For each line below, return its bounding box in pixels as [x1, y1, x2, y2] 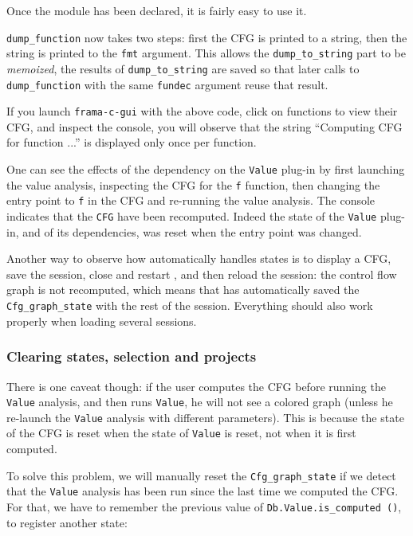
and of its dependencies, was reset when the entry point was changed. [22, 223, 362, 240]
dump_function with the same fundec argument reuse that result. [6, 76, 328, 92]
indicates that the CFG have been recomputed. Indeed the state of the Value [6, 208, 377, 225]
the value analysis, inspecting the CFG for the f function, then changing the [6, 176, 380, 193]
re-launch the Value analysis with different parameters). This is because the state [6, 409, 404, 425]
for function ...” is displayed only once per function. [6, 134, 257, 151]
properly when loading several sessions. [6, 312, 197, 329]
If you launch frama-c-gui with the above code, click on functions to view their [6, 103, 398, 119]
